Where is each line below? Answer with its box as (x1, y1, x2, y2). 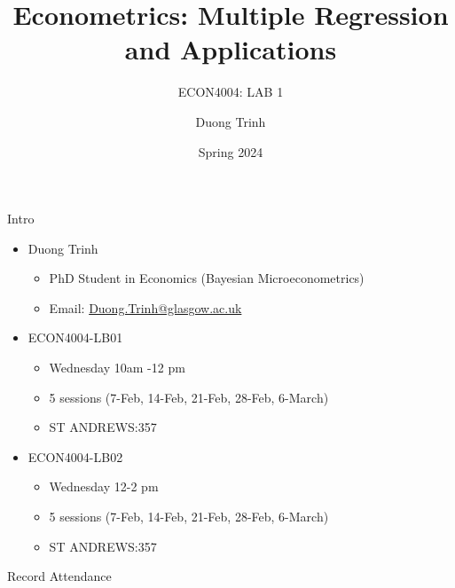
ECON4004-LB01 (27, 328, 123, 347)
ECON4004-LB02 (27, 447, 123, 466)
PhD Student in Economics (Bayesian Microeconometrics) (49, 269, 365, 287)
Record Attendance (7, 567, 112, 585)
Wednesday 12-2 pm (49, 477, 159, 496)
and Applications (124, 31, 337, 67)
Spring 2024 (198, 142, 263, 161)
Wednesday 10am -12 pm (49, 358, 185, 377)
